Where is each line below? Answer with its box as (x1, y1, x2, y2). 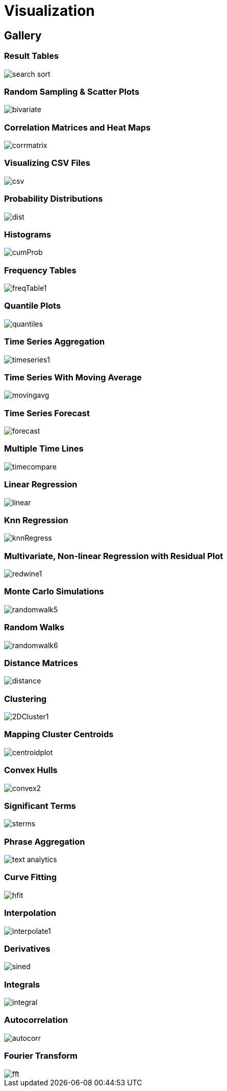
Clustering (4, 693, 47, 704)
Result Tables (4, 51, 59, 61)
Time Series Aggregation (4, 336, 105, 347)
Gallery (4, 29, 42, 42)
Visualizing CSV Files (4, 158, 90, 168)
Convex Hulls (4, 765, 58, 776)
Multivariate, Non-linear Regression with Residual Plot (4, 550, 223, 561)
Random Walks (4, 622, 65, 633)
